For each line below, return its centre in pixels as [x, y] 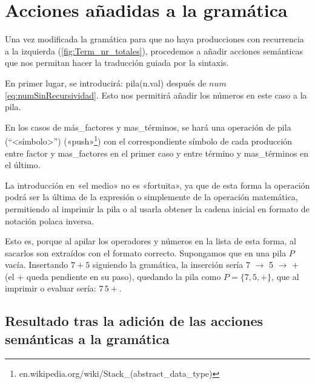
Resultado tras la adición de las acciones [134, 321]
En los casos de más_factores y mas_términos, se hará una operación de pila [148, 127]
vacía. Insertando [37, 265]
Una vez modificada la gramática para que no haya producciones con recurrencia [154, 39]
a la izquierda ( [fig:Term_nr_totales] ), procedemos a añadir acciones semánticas [154, 50]
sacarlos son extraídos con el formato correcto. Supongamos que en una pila [146, 252]
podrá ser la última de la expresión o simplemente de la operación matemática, [151, 197]
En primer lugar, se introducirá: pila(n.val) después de [106, 83]
